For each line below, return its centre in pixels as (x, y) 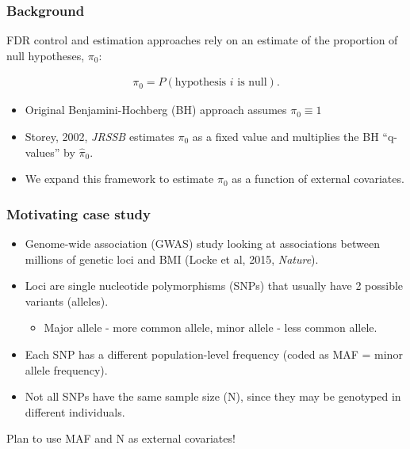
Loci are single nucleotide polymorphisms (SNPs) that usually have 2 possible (214, 285)
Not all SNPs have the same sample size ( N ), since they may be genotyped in (213, 396)
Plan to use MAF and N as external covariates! (121, 438)
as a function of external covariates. (318, 179)
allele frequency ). (66, 369)
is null (252, 83)
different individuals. (75, 411)
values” (42, 152)
